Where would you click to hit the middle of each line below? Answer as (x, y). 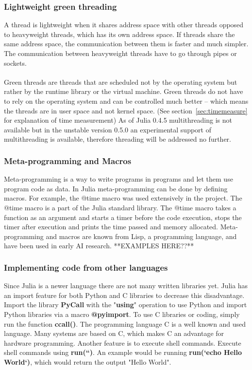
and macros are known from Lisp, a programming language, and (141, 236)
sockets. (15, 63)
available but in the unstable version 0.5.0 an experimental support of (108, 129)
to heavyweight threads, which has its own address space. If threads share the (119, 34)
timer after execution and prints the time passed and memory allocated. (111, 227)
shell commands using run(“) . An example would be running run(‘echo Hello (123, 352)
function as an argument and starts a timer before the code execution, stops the (123, 217)
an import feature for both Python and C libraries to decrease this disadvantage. (124, 295)
